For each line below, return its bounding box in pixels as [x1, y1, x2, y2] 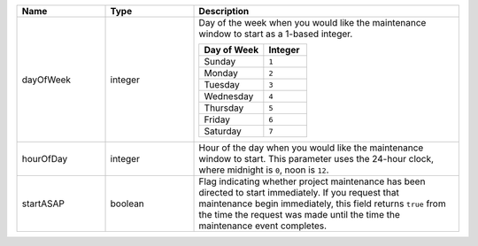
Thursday [204, 102, 244, 114]
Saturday [204, 125, 243, 137]
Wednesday [204, 90, 254, 102]
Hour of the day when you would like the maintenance [198, 142, 424, 154]
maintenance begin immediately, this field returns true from [198, 197, 446, 210]
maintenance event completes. [198, 219, 328, 232]
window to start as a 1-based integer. [198, 27, 353, 40]
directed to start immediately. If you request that [198, 187, 400, 198]
